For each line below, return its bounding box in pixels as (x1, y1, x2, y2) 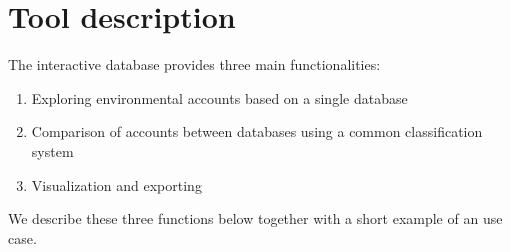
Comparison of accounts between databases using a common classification (31, 121, 483, 142)
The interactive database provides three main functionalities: (8, 54, 381, 75)
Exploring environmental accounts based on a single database (31, 87, 408, 108)
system (31, 140, 74, 161)
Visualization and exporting (31, 174, 202, 195)
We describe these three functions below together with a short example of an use (8, 208, 503, 229)
